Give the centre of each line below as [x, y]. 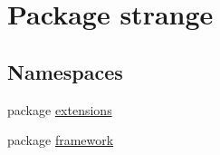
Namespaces [65, 71]
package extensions [60, 109]
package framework [61, 140]
